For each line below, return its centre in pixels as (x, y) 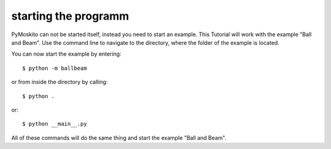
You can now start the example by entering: (67, 54)
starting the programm (70, 16)
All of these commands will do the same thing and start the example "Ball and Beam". (119, 137)
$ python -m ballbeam (55, 68)
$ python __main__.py (55, 124)
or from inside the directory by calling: (59, 82)
